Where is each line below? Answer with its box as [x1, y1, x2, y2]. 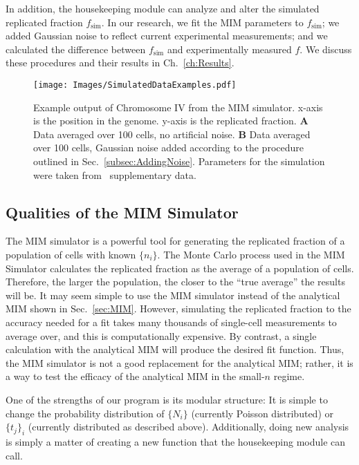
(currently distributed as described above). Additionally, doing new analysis [28, 419, 349, 434]
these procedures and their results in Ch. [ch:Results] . [6, 55, 234, 70]
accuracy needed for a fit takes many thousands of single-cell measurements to [6, 314, 337, 329]
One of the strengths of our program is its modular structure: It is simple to [6, 392, 328, 406]
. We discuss [300, 41, 352, 56]
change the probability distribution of [6, 406, 165, 420]
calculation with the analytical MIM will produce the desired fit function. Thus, [6, 342, 344, 357]
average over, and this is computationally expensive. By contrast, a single [6, 328, 317, 343]
